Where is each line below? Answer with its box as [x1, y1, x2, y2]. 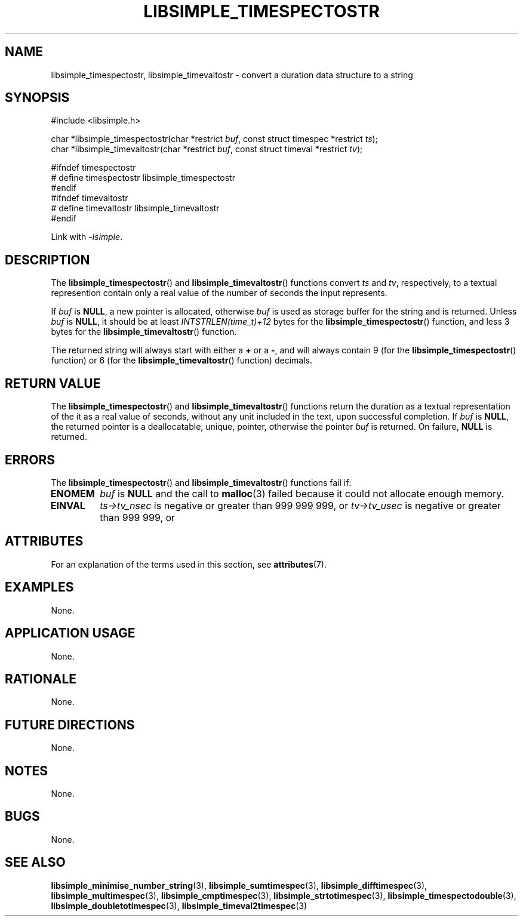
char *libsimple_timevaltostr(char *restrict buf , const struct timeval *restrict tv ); [51, 144, 363, 155]
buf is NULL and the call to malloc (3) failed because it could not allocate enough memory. [100, 487, 504, 500]
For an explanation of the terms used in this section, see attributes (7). [51, 559, 327, 569]
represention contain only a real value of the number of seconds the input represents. [51, 288, 387, 298]
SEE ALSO [5, 855, 66, 870]
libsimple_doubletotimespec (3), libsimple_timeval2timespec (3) [51, 900, 307, 911]
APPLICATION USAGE [5, 626, 136, 641]
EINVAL [50, 499, 85, 512]
